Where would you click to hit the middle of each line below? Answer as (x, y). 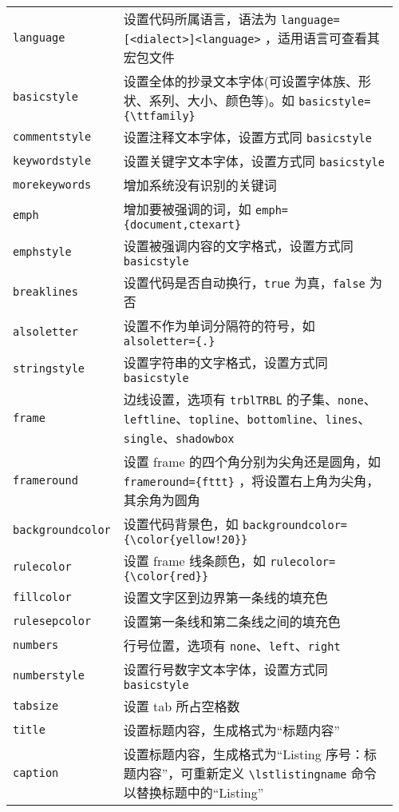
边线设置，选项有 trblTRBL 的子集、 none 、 (250, 399)
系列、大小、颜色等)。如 (221, 100)
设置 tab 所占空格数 (182, 706)
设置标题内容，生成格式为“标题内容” (231, 730)
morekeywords (52, 185)
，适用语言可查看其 (322, 38)
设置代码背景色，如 (181, 524)
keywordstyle (52, 161)
